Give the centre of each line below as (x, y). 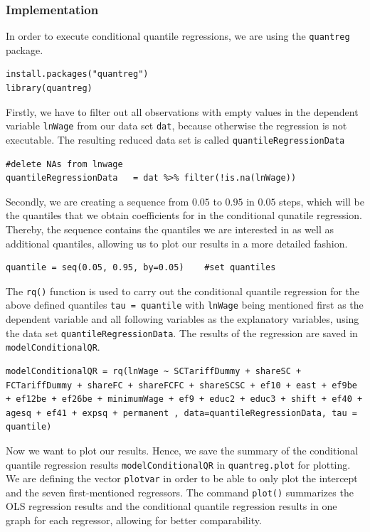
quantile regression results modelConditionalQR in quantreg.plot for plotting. (178, 464)
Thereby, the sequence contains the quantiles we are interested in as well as (170, 229)
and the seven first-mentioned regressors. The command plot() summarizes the (180, 492)
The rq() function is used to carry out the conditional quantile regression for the (183, 291)
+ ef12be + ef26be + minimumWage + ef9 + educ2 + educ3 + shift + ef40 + (184, 399)
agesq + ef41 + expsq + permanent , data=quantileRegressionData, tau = (181, 413)
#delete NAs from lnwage (64, 164)
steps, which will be (322, 201)
